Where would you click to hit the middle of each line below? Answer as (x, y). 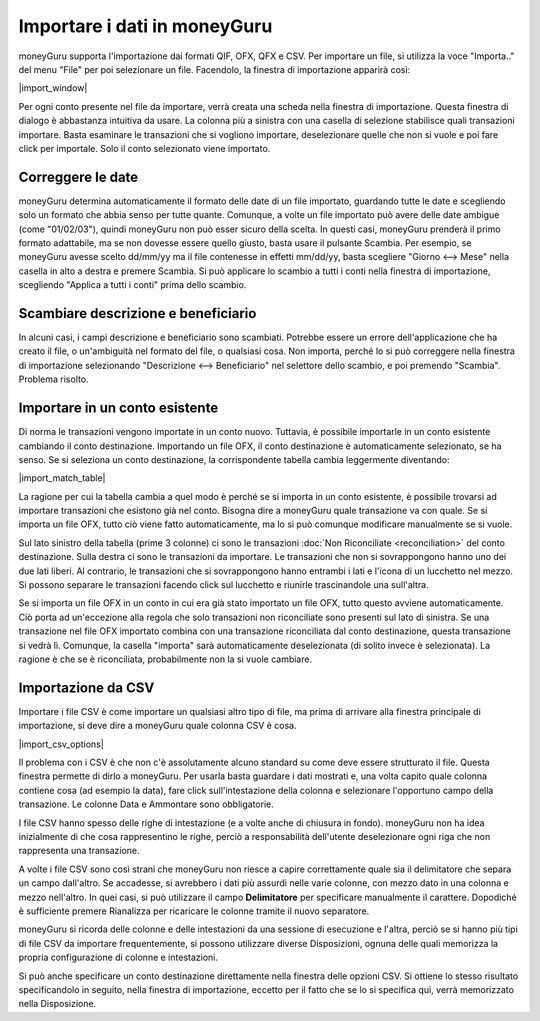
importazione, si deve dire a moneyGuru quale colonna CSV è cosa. (157, 726)
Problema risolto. (53, 379)
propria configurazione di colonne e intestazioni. (118, 957)
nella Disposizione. (57, 1004)
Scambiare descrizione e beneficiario (137, 313)
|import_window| (53, 88)
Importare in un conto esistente (118, 408)
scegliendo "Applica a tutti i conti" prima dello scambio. (132, 285)
